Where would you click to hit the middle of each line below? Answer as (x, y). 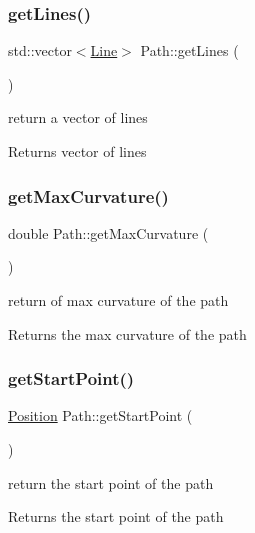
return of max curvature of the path (118, 300)
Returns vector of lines (77, 151)
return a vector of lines (78, 117)
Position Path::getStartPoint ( (100, 415)
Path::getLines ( (189, 50)
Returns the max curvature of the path (127, 333)
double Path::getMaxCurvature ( (108, 232)
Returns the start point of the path (116, 516)
